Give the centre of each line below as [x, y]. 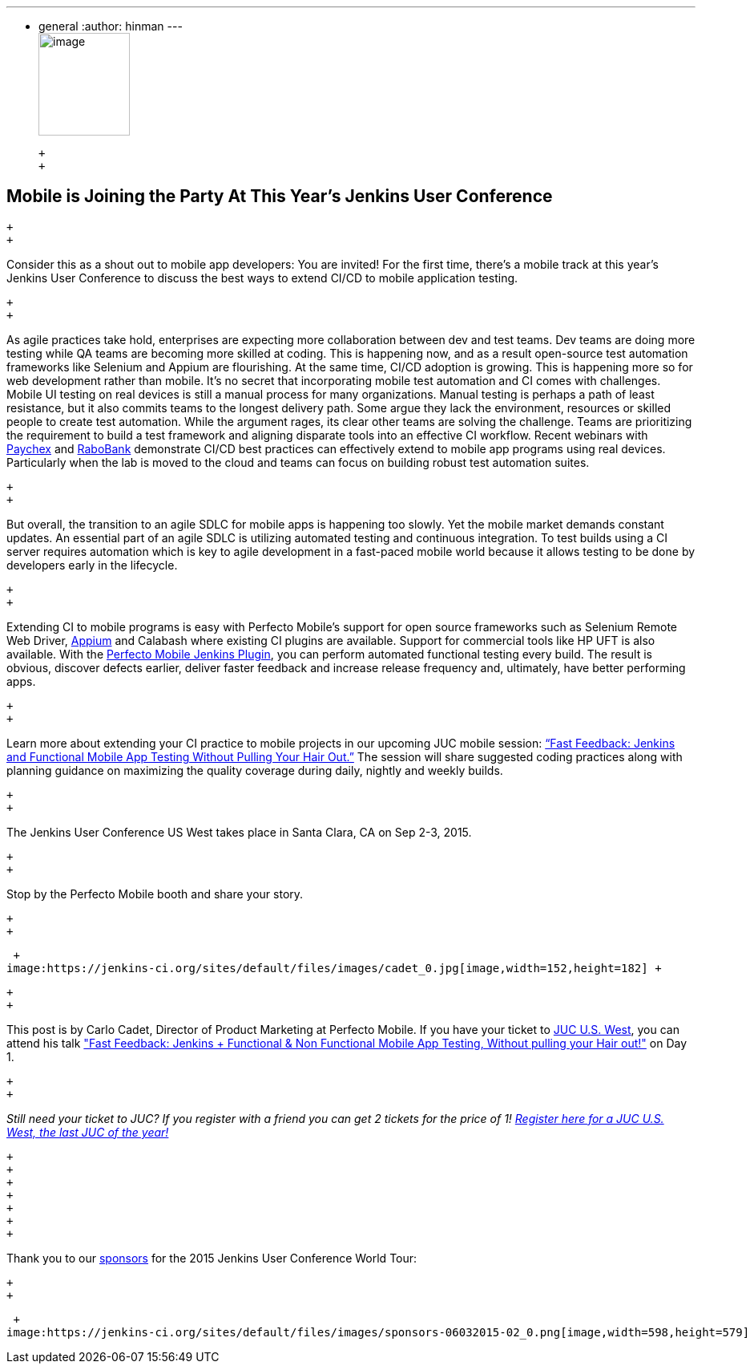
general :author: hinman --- [111, 26]
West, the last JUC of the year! [88, 1132]
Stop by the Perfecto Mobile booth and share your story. [155, 894]
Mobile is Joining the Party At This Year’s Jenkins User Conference [280, 197]
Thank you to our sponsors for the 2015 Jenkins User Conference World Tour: [212, 1258]
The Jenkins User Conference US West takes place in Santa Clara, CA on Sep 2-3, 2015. [239, 832]
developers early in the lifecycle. [92, 565]
